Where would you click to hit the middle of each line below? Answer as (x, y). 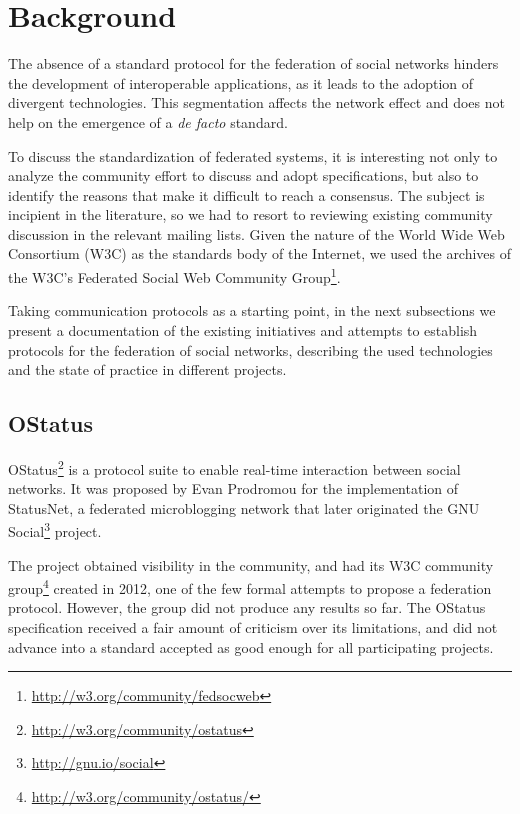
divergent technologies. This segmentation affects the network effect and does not (256, 102)
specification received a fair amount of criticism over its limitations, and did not (253, 627)
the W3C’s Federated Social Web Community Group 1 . (174, 275)
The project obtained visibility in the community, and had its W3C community (251, 564)
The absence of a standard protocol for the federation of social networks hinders (253, 63)
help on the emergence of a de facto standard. (148, 121)
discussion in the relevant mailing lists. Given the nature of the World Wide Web (256, 233)
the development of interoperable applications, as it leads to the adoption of (241, 82)
